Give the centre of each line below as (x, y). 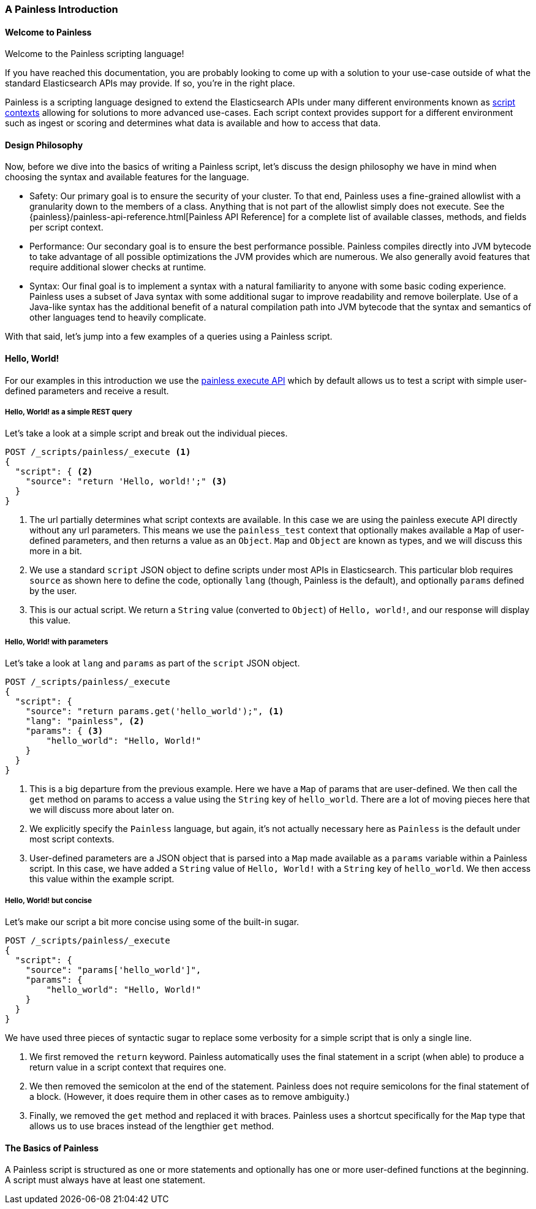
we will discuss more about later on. (102, 810)
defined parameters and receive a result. (87, 391)
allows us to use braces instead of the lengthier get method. (152, 1126)
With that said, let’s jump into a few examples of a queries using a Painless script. (169, 337)
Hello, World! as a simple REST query (69, 412)
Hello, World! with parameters (57, 642)
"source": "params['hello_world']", (113, 970)
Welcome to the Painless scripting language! (95, 54)
